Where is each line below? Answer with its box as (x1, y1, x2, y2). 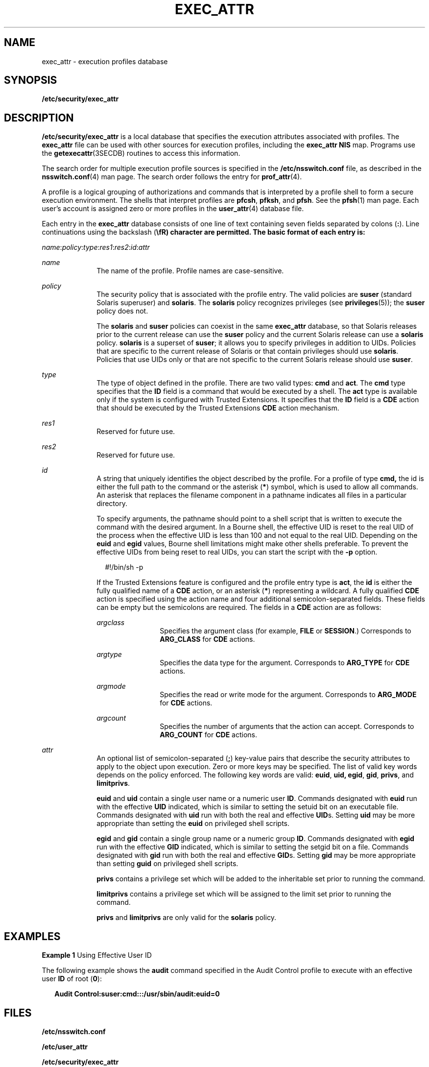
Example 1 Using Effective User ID (42, 951, 152, 960)
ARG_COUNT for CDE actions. (160, 730, 258, 739)
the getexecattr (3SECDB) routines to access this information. (42, 149, 240, 158)
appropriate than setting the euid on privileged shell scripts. (96, 819, 290, 828)
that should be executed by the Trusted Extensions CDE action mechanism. (96, 404, 339, 412)
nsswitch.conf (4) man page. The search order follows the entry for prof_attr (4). (42, 172, 302, 181)
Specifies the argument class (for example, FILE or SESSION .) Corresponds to (160, 627, 411, 635)
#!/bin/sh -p (105, 563, 143, 572)
